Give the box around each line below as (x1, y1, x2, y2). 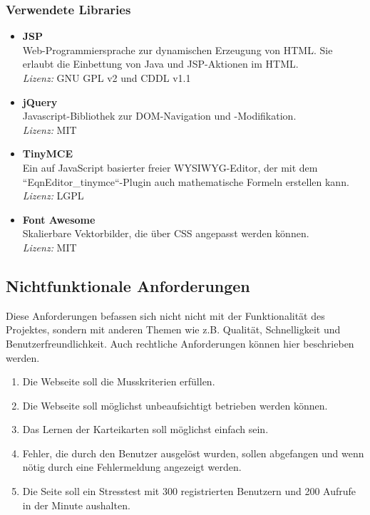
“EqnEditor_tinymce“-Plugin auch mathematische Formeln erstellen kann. (22, 174, 349, 189)
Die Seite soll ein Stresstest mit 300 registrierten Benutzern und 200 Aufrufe (22, 484, 356, 499)
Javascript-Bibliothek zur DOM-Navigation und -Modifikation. (22, 108, 297, 123)
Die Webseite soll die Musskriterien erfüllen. (22, 374, 215, 389)
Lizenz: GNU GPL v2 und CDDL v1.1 (22, 71, 191, 85)
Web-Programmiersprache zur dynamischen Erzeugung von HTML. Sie (22, 42, 333, 57)
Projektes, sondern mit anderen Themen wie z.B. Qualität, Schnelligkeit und (6, 322, 341, 337)
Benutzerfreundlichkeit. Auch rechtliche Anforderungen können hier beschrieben (6, 335, 354, 350)
